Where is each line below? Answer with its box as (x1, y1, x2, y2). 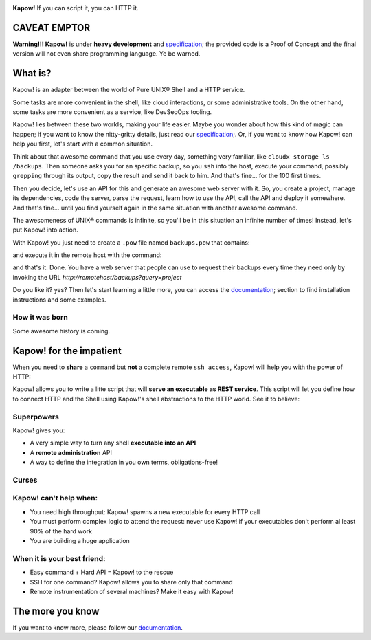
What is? (12, 67, 52, 79)
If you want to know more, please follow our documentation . (12, 623, 183, 632)
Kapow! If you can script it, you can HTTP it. (12, 4, 139, 12)
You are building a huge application (30, 537, 130, 545)
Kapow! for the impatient (12, 344, 122, 357)
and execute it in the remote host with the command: (12, 251, 162, 259)
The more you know (12, 605, 100, 617)
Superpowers (12, 412, 60, 421)
